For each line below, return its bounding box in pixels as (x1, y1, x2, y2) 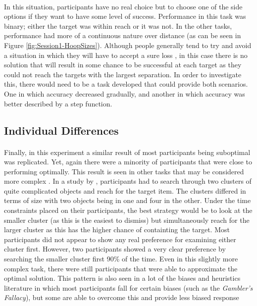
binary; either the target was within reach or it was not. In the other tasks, (4, 20, 232, 31)
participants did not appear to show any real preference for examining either (4, 234, 236, 244)
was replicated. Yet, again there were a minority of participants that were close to (4, 156, 252, 167)
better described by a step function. (4, 98, 112, 108)
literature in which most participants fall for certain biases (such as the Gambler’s (4, 282, 253, 293)
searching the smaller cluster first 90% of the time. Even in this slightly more (4, 254, 238, 264)
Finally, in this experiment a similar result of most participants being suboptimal (4, 147, 251, 157)
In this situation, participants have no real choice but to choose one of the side (4, 1, 243, 11)
